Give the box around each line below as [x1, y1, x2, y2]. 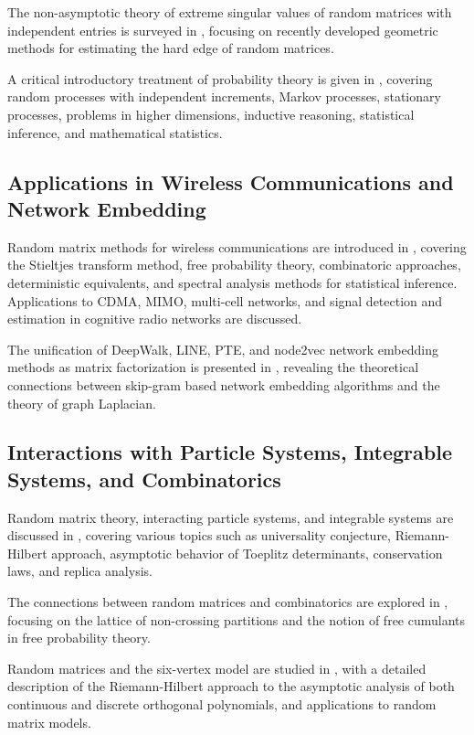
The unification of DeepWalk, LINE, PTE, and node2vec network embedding [7, 339, 438, 358]
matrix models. [7, 712, 91, 731]
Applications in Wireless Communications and [7, 167, 454, 196]
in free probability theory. [7, 628, 151, 647]
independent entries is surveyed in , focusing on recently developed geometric [7, 20, 438, 39]
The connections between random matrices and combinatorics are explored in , [7, 592, 448, 612]
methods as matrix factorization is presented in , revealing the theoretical [7, 357, 419, 377]
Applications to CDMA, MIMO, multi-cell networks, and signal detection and [7, 291, 443, 310]
